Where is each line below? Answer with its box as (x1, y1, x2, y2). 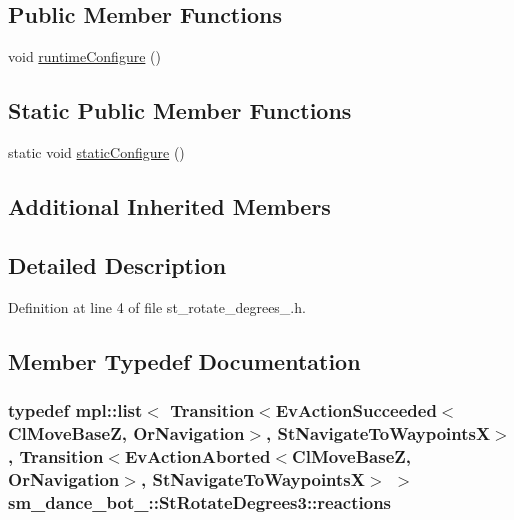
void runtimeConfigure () (8, 46, 161, 67)
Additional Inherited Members (8, 190, 331, 221)
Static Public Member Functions (8, 95, 352, 126)
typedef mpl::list (8, 397, 143, 422)
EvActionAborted (125, 443, 271, 468)
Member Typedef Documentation (8, 345, 361, 376)
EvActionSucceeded (275, 397, 437, 422)
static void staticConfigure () (8, 142, 185, 162)
